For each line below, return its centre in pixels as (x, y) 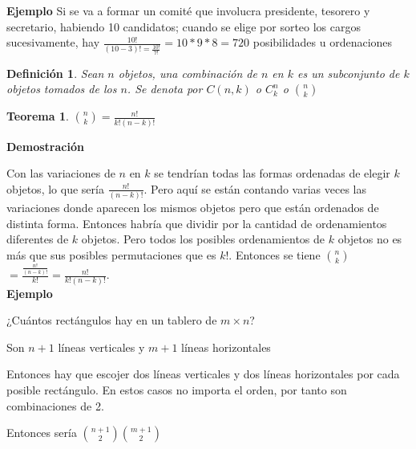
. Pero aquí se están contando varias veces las (255, 188)
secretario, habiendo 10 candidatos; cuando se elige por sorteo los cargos (184, 26)
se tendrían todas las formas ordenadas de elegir (272, 173)
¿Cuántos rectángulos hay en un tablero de (112, 320)
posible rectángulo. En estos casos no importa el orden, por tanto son (177, 389)
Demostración (45, 146)
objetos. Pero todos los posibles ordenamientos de (203, 239)
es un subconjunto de (349, 73)
